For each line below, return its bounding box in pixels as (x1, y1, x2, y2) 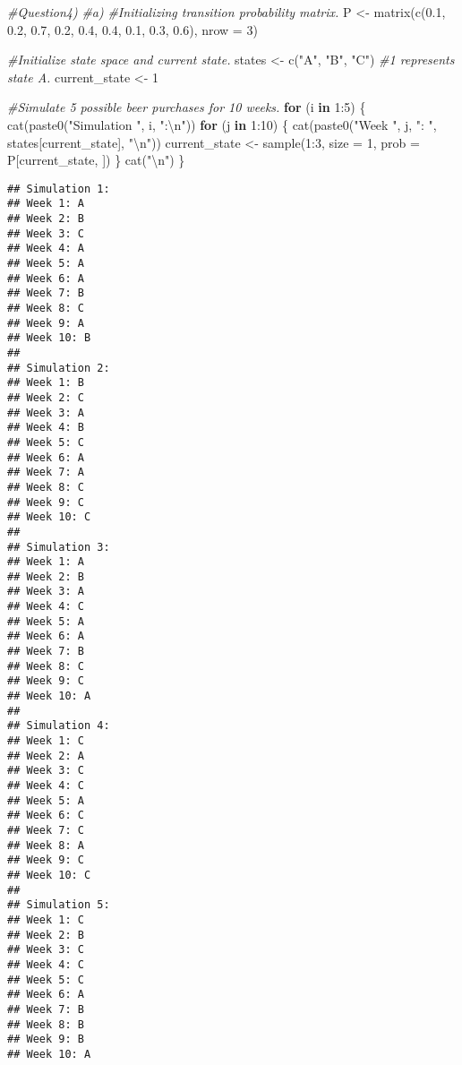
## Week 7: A (7, 466, 84, 479)
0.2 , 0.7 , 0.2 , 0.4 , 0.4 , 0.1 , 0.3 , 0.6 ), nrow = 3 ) (7, 20, 258, 39)
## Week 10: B (7, 331, 91, 345)
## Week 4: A (7, 242, 84, 255)
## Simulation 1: (7, 182, 110, 195)
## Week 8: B (7, 1018, 84, 1031)
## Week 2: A (7, 749, 84, 762)
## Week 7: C (7, 823, 84, 837)
